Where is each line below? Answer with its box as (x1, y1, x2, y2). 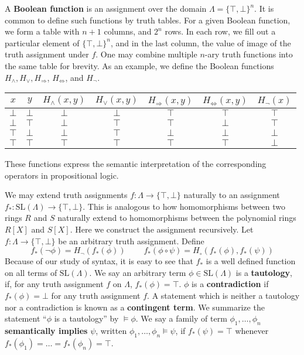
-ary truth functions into (204, 48, 293, 60)
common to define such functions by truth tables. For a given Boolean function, (5, 13, 291, 26)
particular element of (5, 36, 80, 49)
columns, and (104, 25, 152, 37)
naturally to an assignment (183, 189, 280, 201)
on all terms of (5, 266, 57, 278)
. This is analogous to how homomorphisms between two (83, 200, 286, 212)
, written (95, 325, 127, 337)
